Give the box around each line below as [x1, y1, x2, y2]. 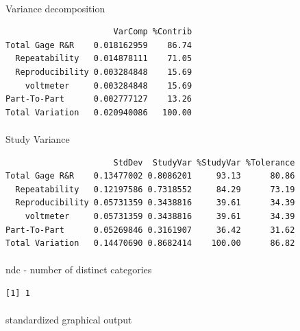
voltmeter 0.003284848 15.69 [25, 80, 192, 91]
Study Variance [5, 131, 70, 146]
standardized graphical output [5, 312, 132, 327]
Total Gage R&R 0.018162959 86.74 [5, 40, 192, 50]
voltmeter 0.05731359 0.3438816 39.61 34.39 [25, 211, 295, 221]
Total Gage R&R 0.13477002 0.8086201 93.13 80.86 [5, 171, 295, 181]
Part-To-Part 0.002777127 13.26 [5, 94, 192, 104]
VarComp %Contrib [113, 27, 192, 37]
